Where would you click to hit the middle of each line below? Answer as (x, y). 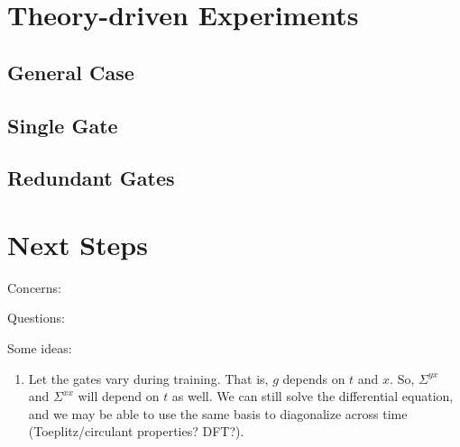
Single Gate (63, 125)
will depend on (119, 396)
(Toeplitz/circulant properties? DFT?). (136, 431)
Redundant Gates (91, 178)
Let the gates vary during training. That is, (148, 378)
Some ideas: (40, 348)
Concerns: (35, 287)
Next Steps (78, 244)
